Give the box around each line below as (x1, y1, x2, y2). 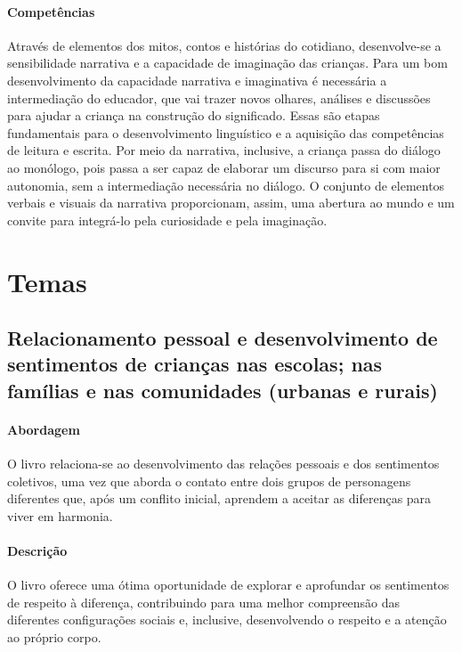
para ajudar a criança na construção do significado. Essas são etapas (7, 106, 380, 125)
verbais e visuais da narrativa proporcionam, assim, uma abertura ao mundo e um (7, 193, 455, 212)
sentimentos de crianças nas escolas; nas (7, 350, 383, 378)
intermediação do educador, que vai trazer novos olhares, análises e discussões (7, 88, 431, 107)
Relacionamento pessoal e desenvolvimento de (7, 324, 438, 352)
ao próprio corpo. (7, 628, 101, 647)
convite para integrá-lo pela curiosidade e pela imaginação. (7, 210, 328, 229)
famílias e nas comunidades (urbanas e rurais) (7, 376, 438, 403)
